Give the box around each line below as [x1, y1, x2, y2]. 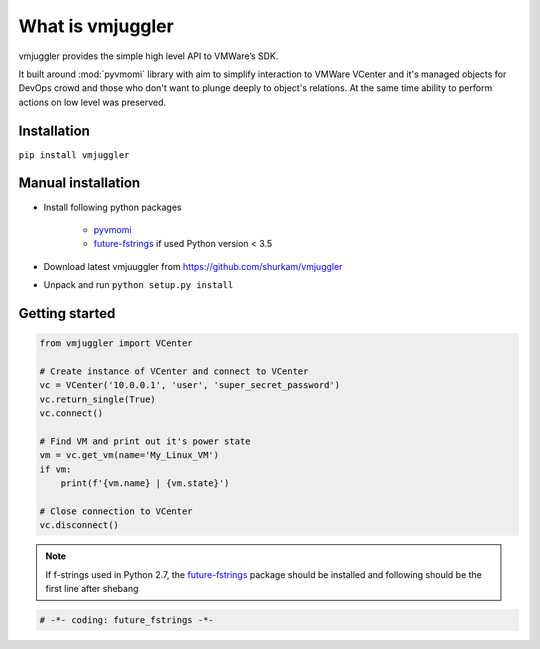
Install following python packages [43, 201, 182, 213]
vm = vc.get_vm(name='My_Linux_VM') [39, 450, 220, 461]
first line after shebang [45, 582, 139, 594]
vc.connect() [39, 408, 104, 419]
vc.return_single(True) [39, 393, 157, 405]
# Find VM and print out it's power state [39, 435, 251, 447]
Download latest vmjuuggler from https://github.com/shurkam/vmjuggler [43, 260, 343, 272]
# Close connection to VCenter [39, 505, 194, 517]
